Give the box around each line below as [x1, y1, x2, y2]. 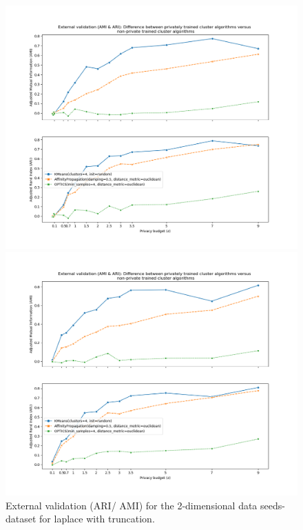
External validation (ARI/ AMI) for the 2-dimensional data [6, 498, 258, 512]
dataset [6, 511, 36, 526]
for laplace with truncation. [39, 511, 155, 526]
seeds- [260, 498, 285, 512]
